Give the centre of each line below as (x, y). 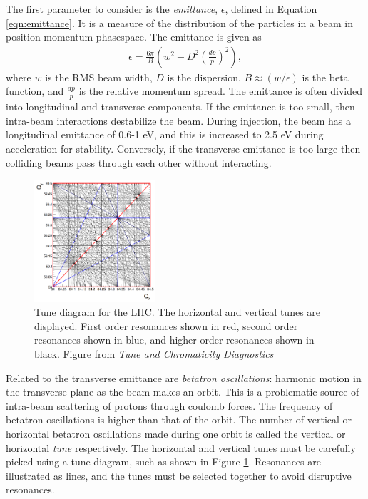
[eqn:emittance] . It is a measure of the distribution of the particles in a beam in (179, 22)
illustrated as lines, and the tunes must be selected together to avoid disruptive (179, 475)
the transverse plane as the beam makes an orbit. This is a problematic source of (183, 392)
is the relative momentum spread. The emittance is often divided (221, 91)
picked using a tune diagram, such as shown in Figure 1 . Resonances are (163, 462)
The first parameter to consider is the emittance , (112, 9)
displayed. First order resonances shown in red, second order (166, 325)
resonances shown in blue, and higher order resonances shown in (174, 340)
